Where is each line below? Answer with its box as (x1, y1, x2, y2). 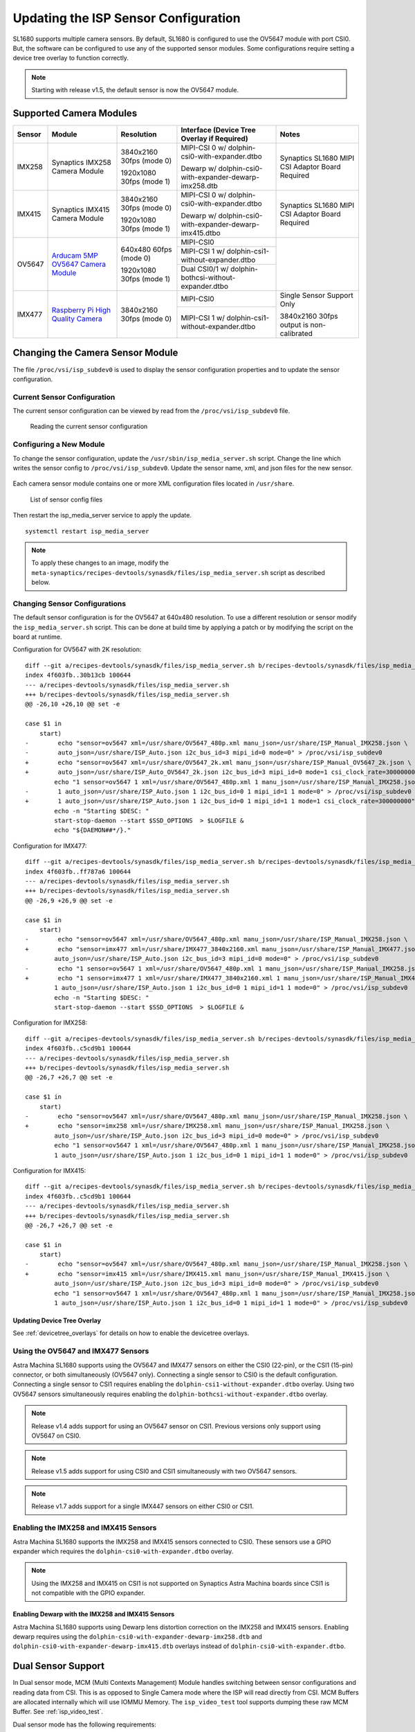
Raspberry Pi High (51, 306, 111, 315)
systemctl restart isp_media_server (25, 527, 149, 535)
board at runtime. (12, 633, 62, 641)
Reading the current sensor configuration (30, 423, 148, 431)
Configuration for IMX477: (12, 842, 87, 850)
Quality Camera (51, 314, 103, 324)
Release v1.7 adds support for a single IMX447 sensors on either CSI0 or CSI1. (31, 1502, 255, 1510)
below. (31, 578, 50, 587)
